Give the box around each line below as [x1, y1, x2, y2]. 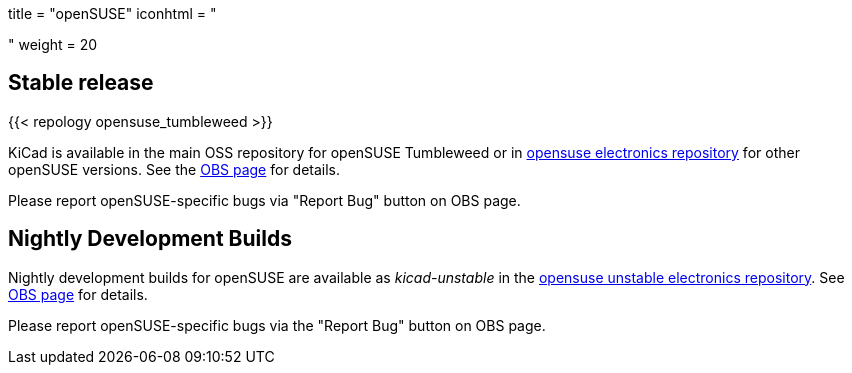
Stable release [8, 70, 154, 96]
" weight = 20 [8, 36, 98, 53]
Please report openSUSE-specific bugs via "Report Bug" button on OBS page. [8, 191, 521, 209]
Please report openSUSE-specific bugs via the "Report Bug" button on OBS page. [8, 316, 546, 334]
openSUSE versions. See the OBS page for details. [8, 160, 341, 178]
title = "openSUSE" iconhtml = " [8, 5, 217, 22]
